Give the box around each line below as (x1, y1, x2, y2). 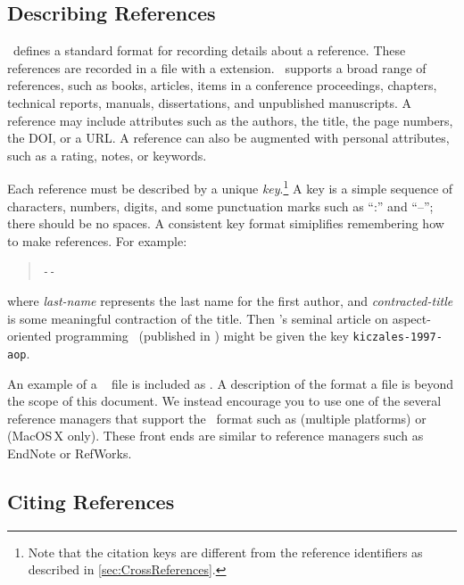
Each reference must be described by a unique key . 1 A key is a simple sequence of (7, 177, 453, 198)
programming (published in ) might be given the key (55, 326, 349, 345)
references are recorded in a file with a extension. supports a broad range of (7, 58, 427, 77)
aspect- (392, 309, 431, 327)
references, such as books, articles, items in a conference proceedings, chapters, (7, 76, 437, 95)
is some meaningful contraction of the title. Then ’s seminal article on (7, 309, 388, 327)
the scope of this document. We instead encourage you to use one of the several (7, 391, 442, 410)
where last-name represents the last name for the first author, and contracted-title (7, 292, 453, 310)
